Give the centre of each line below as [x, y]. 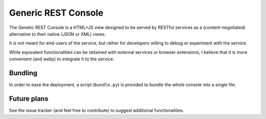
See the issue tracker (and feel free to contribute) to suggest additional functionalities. [97, 110]
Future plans [29, 99]
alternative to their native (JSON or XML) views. [57, 34]
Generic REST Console [56, 13]
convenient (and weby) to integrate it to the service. [62, 59]
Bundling [23, 73]
